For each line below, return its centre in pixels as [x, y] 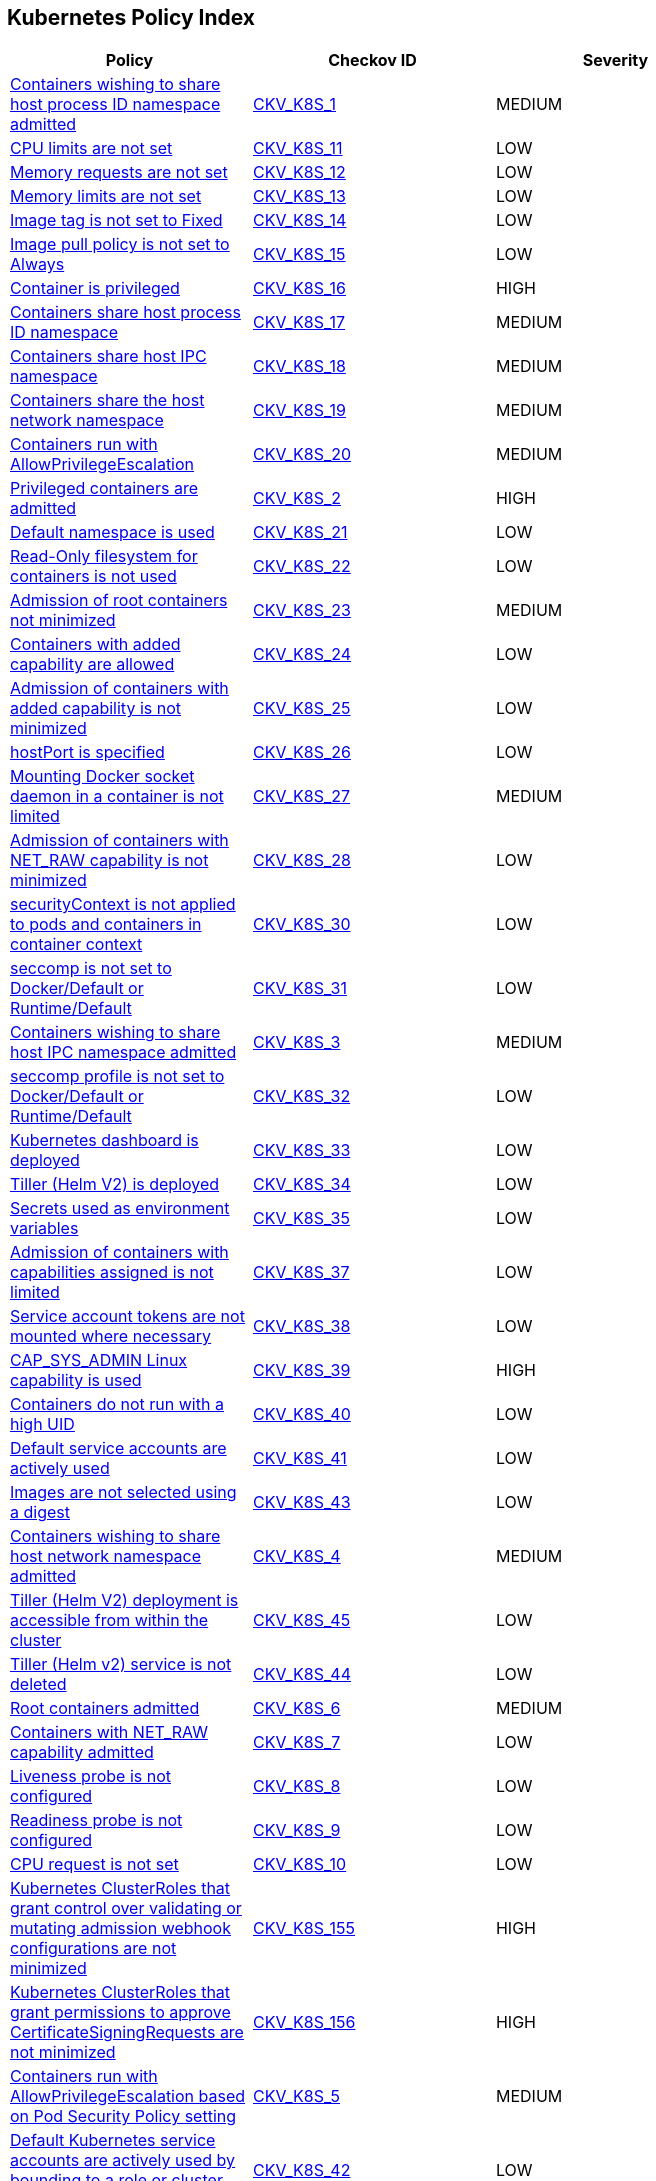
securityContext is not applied [123, 904]
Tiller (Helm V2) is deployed [115, 1184]
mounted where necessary [111, 1336]
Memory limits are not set [106, 196]
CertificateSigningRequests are [127, 2032]
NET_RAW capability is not [109, 860]
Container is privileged [95, 288]
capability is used [76, 1380]
